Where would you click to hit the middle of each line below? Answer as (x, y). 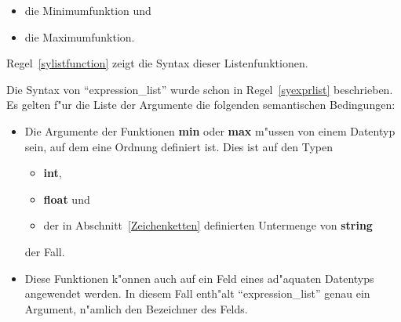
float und (67, 199)
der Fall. (45, 251)
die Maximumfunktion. (80, 36)
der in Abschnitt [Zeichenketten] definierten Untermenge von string (208, 225)
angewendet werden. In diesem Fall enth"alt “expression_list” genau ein (197, 293)
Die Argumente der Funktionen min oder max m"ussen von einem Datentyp (210, 130)
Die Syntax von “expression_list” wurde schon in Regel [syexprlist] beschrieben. (200, 89)
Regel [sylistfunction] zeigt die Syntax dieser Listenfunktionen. (157, 63)
